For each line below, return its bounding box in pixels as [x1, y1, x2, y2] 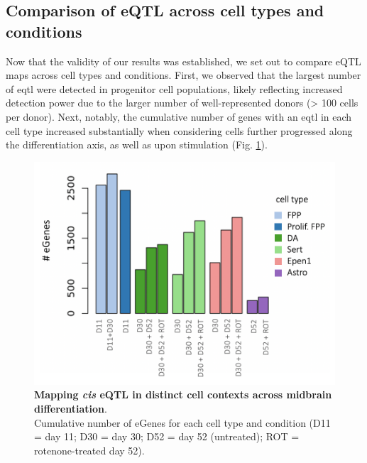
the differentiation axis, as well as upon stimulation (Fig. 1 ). [6, 137, 268, 152]
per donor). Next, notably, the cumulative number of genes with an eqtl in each [6, 109, 352, 124]
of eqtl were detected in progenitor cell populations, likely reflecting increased [6, 81, 343, 96]
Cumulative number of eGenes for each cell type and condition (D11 [34, 415, 331, 430]
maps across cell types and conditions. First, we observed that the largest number [6, 67, 361, 82]
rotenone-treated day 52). [34, 442, 145, 457]
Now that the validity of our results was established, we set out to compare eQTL [6, 53, 361, 68]
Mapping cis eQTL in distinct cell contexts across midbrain [34, 387, 332, 402]
